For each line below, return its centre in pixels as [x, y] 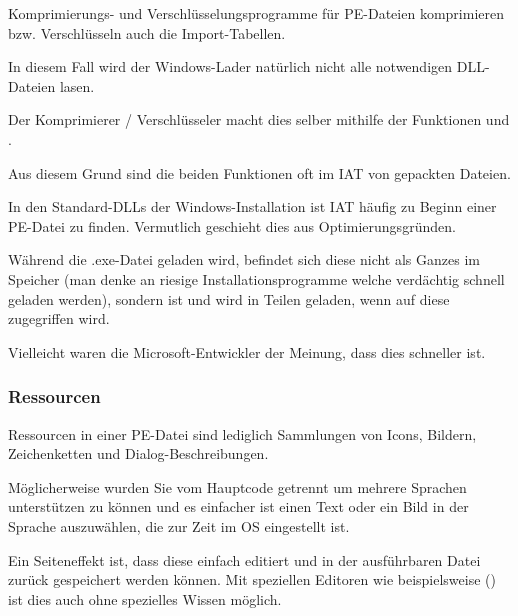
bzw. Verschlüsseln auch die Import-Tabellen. [147, 32]
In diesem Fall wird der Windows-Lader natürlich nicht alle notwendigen [230, 66]
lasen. [77, 85]
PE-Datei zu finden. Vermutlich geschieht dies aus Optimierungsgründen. [232, 225]
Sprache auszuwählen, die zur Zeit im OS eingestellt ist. [179, 525]
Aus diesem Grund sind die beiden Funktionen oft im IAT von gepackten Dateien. [259, 172]
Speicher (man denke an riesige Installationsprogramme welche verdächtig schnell [256, 278]
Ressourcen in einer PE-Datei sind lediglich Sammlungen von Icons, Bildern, [242, 433]
